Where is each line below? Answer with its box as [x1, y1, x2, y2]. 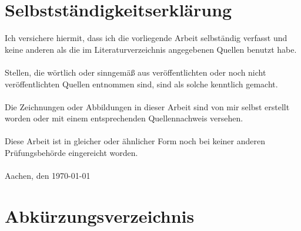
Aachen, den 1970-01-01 [5, 169, 91, 182]
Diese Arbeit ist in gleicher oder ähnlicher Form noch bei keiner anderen [5, 135, 265, 147]
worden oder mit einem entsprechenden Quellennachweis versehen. [5, 112, 243, 124]
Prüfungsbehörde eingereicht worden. [5, 147, 138, 159]
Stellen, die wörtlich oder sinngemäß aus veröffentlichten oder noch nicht [5, 66, 266, 78]
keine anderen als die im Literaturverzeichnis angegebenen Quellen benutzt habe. [5, 43, 297, 55]
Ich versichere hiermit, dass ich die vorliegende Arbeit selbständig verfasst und [5, 32, 287, 44]
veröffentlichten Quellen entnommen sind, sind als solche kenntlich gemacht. [5, 77, 278, 90]
